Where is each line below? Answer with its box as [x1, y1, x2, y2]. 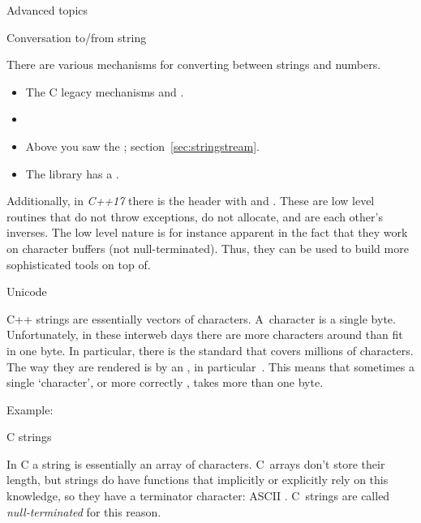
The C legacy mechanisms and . [25, 83, 184, 100]
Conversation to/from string [6, 28, 147, 45]
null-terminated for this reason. [6, 503, 161, 520]
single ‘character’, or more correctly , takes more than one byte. [6, 374, 324, 391]
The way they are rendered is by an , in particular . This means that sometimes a [6, 358, 415, 375]
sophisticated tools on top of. [6, 255, 151, 272]
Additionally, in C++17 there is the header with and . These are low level [6, 192, 375, 209]
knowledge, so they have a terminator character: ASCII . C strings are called [6, 487, 390, 504]
